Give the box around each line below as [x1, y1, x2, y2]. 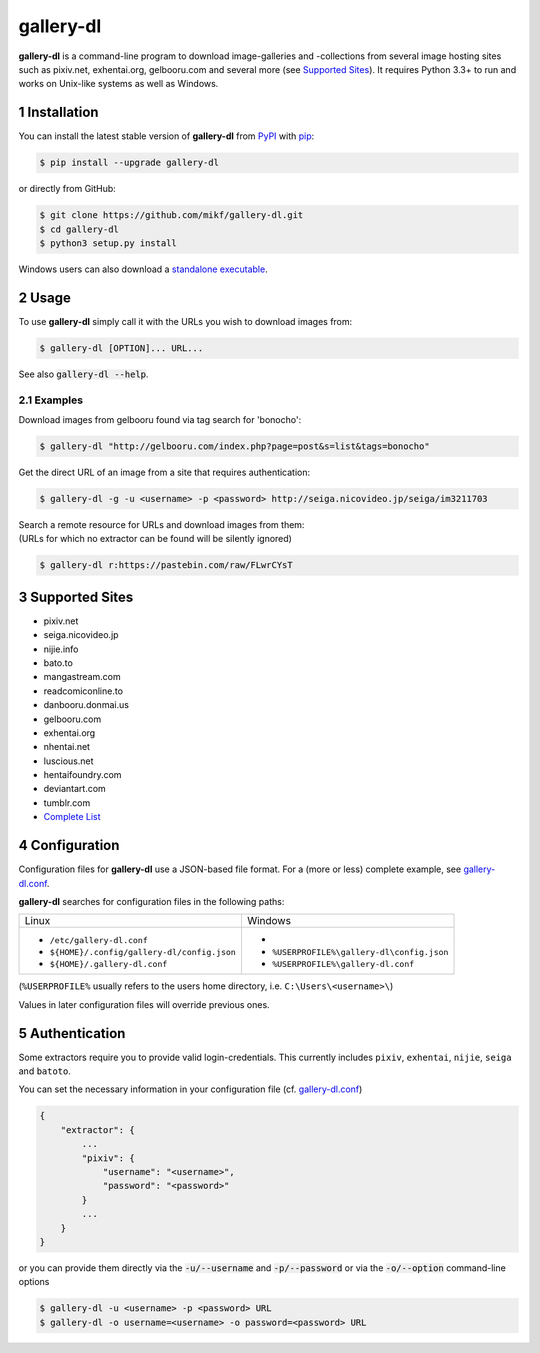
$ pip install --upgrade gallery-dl [39, 157, 220, 169]
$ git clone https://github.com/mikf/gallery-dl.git [39, 210, 304, 221]
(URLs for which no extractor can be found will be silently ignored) [18, 533, 292, 545]
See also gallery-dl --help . [18, 368, 149, 380]
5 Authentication [18, 1025, 126, 1042]
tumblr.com [43, 796, 91, 809]
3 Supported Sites [18, 588, 134, 605]
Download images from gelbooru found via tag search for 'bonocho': [18, 413, 302, 425]
